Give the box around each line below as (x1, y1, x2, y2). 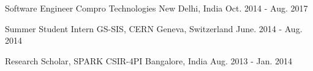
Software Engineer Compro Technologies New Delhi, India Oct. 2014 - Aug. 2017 (5, 2, 308, 14)
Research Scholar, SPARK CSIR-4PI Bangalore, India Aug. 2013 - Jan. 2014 (5, 54, 293, 67)
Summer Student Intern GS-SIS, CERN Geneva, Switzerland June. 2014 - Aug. (5, 22, 303, 35)
